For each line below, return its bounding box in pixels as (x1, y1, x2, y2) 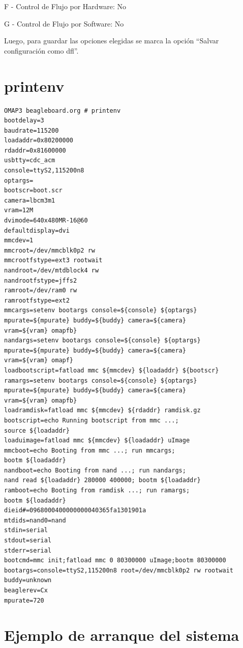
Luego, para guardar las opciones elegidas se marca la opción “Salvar (4, 35, 219, 46)
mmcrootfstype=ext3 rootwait (4, 257, 103, 264)
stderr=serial (4, 546, 52, 554)
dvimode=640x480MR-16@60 (4, 217, 88, 225)
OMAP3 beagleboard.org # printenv (4, 107, 121, 114)
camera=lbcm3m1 (4, 196, 55, 204)
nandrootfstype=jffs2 (4, 277, 77, 284)
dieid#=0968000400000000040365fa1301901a (4, 507, 146, 514)
